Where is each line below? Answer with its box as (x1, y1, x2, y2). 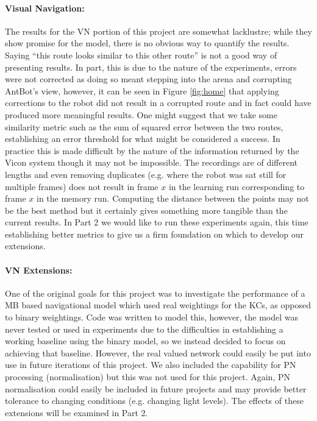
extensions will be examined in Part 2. (5, 406, 148, 419)
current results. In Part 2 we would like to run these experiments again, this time (5, 216, 308, 228)
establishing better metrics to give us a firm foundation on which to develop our (5, 227, 304, 240)
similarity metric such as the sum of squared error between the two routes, (5, 120, 283, 133)
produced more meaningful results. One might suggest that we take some (5, 108, 277, 121)
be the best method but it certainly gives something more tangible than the (5, 203, 288, 216)
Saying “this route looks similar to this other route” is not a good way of (5, 48, 277, 61)
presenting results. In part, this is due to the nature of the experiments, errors (5, 60, 297, 73)
